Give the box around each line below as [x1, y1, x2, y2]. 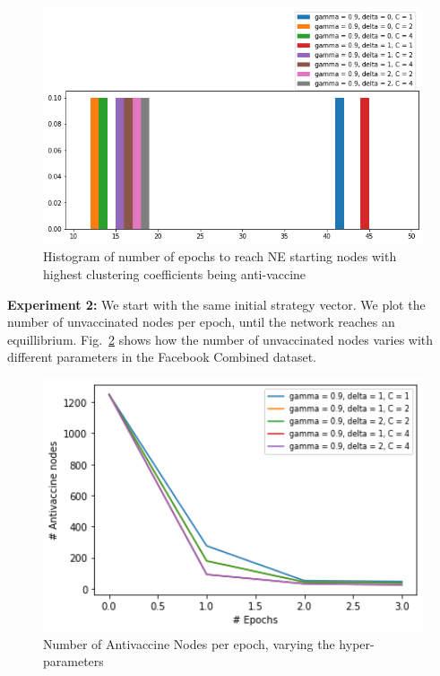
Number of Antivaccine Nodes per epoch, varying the [43, 634, 335, 653]
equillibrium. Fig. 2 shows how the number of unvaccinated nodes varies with [7, 329, 434, 348]
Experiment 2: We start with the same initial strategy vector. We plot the [7, 294, 426, 313]
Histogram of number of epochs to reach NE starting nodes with [43, 247, 397, 266]
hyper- [339, 634, 375, 653]
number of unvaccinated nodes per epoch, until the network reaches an [7, 312, 395, 331]
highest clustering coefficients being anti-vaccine [43, 265, 306, 284]
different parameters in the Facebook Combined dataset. [7, 347, 317, 366]
